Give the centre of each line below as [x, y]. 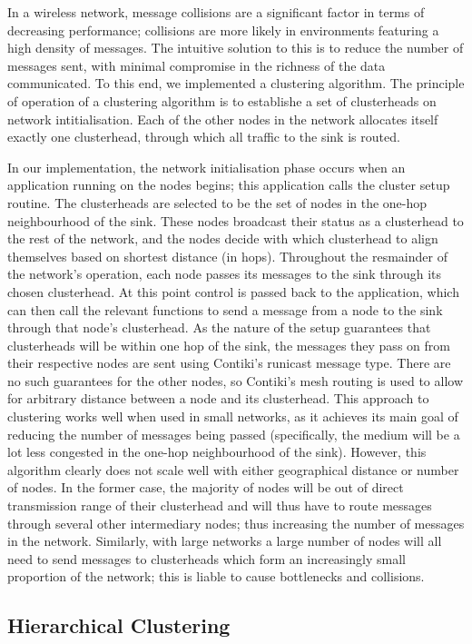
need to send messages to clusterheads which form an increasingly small [206, 558]
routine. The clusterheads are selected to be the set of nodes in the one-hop [217, 202]
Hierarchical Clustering [119, 625]
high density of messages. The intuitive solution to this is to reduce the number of [236, 48]
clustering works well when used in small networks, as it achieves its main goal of [233, 416]
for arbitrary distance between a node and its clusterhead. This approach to [218, 398]
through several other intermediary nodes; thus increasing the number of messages [236, 523]
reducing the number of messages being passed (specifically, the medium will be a [234, 434]
